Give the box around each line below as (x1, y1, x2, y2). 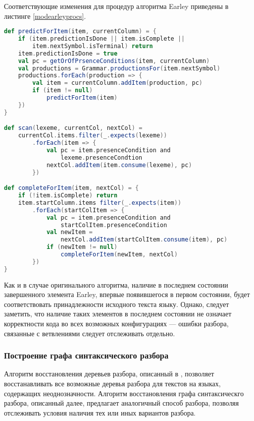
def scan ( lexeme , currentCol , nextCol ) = (4, 124, 143, 132)
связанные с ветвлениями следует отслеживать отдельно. (4, 328, 175, 338)
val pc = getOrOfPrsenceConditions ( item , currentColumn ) (18, 57, 210, 64)
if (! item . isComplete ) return (18, 192, 118, 199)
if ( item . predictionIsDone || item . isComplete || (18, 35, 185, 43)
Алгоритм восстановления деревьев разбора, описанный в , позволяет (4, 368, 214, 379)
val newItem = (46, 229, 93, 236)
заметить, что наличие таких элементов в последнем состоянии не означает (4, 308, 232, 319)
